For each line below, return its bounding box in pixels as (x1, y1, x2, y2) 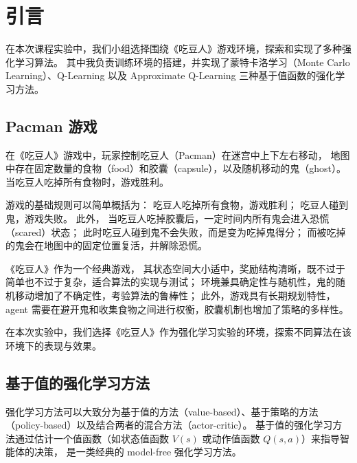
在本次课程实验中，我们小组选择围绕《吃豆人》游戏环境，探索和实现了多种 (5, 41, 342, 56)
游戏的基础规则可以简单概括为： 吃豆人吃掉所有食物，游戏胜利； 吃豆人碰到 (5, 197, 349, 212)
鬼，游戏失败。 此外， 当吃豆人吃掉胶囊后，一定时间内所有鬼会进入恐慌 (5, 211, 330, 226)
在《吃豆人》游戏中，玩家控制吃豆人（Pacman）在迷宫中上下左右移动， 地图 (5, 147, 350, 162)
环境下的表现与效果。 (5, 338, 102, 352)
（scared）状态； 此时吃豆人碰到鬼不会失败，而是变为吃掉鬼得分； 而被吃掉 (5, 224, 346, 239)
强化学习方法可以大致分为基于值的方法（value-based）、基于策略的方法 (5, 404, 319, 418)
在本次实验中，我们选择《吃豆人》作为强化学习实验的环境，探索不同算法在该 (5, 325, 352, 339)
